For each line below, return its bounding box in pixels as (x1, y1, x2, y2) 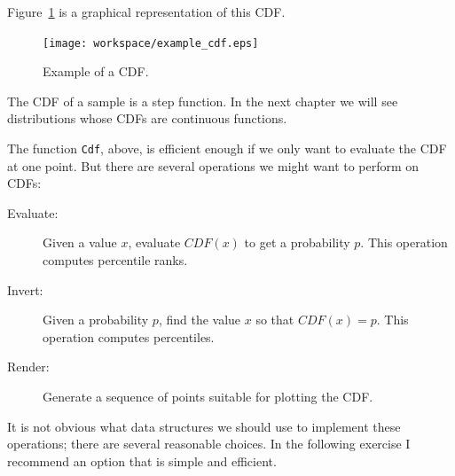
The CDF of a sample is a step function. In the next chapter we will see (7, 91, 398, 110)
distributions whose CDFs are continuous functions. (7, 109, 287, 128)
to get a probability (244, 233, 350, 252)
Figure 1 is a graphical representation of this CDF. (7, 3, 286, 20)
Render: (7, 357, 50, 376)
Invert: (7, 280, 43, 299)
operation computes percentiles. (43, 327, 215, 346)
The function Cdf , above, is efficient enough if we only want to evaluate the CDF (7, 139, 447, 158)
